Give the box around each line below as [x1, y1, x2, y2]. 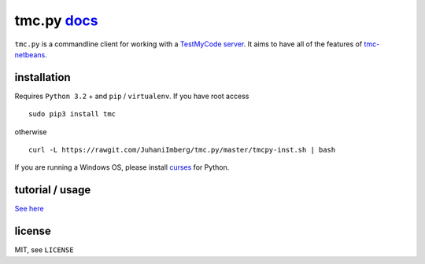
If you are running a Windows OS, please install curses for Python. [14, 163, 230, 172]
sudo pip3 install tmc [28, 110, 116, 119]
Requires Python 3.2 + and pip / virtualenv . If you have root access [14, 91, 249, 101]
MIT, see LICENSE [14, 245, 74, 255]
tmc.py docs [14, 12, 98, 29]
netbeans [14, 49, 46, 59]
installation [14, 71, 71, 84]
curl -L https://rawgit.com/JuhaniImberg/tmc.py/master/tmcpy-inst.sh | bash [28, 145, 336, 155]
